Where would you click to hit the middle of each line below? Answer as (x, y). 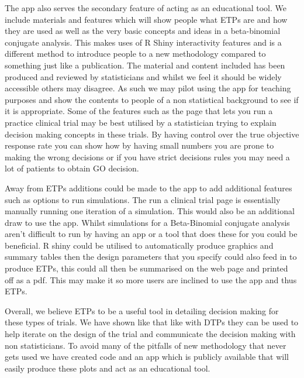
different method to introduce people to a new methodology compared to (135, 54)
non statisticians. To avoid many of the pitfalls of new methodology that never (146, 345)
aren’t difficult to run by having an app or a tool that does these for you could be (151, 234)
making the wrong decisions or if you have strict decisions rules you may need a (147, 157)
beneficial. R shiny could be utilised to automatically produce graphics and (139, 245)
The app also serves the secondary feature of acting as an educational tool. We (146, 8)
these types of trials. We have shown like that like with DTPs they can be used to (152, 322)
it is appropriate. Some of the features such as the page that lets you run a (139, 111)
